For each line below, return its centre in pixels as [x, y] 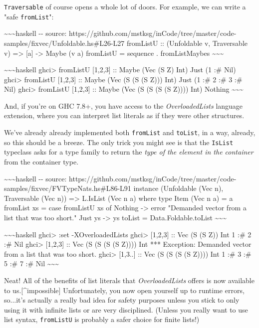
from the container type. [41, 161]
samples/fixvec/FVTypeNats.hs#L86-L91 [68, 188]
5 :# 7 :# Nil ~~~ [32, 263]
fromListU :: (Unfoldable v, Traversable [187, 43]
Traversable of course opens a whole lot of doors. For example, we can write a [125, 6]
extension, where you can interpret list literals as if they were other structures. [124, 115]
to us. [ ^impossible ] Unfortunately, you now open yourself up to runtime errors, [124, 290]
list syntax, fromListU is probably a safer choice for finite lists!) [102, 319]
